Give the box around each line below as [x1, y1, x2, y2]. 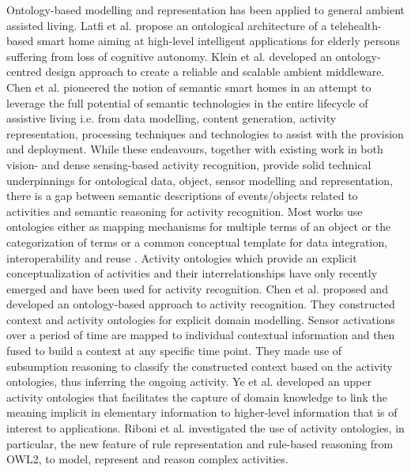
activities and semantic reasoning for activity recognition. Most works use [6, 202, 363, 219]
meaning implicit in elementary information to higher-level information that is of [6, 404, 398, 421]
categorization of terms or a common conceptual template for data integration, [6, 233, 388, 250]
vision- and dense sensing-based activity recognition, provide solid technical [6, 156, 371, 172]
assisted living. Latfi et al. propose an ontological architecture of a [6, 17, 327, 33]
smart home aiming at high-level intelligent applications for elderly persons [36, 32, 400, 49]
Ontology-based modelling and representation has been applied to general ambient [6, 2, 405, 17]
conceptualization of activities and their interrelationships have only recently [6, 265, 378, 281]
